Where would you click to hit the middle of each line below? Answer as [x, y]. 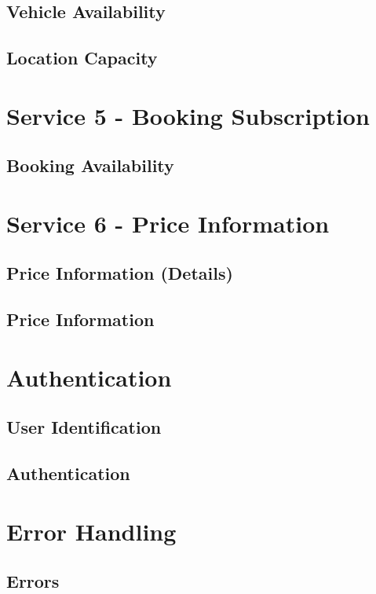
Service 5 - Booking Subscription [188, 115]
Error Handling [91, 531]
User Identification [84, 427]
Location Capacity [82, 58]
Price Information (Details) [120, 273]
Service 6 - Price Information [168, 223]
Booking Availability [90, 165]
